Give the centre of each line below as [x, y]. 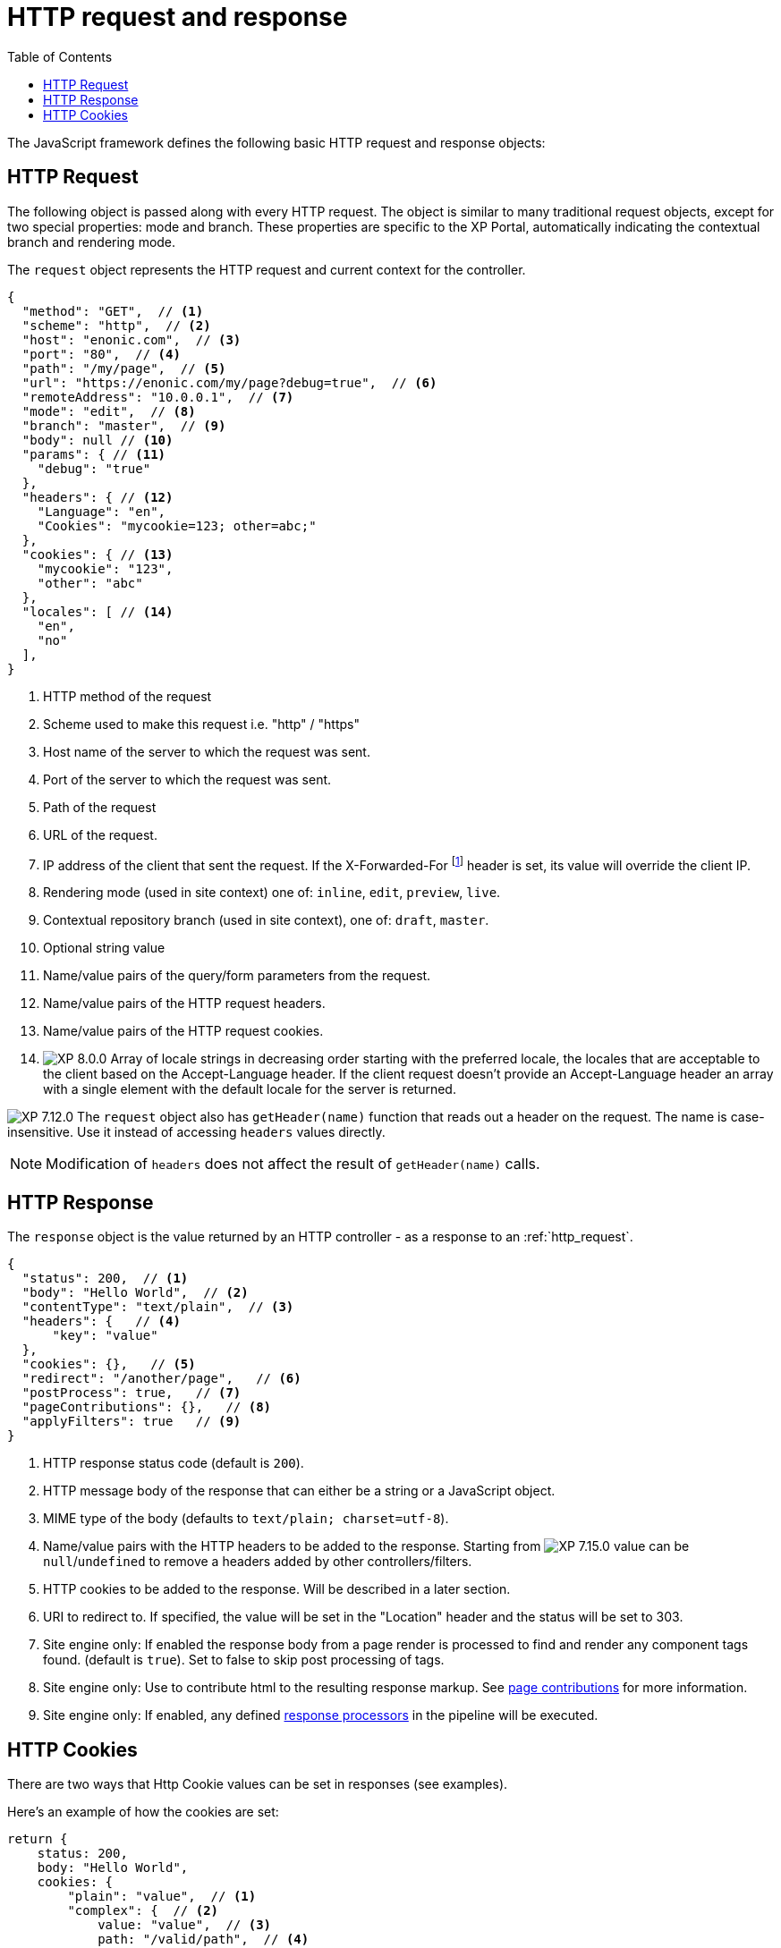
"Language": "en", [102, 511]
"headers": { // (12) [98, 497]
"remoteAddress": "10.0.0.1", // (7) [158, 397]
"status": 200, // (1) [105, 1279]
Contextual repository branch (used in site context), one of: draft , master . [266, 920]
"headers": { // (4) [101, 1321]
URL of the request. [100, 834]
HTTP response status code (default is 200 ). [174, 1463]
